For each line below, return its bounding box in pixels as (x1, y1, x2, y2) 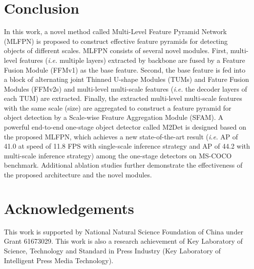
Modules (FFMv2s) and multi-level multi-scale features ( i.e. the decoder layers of (4, 83, 247, 94)
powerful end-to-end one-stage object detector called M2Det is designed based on (4, 122, 246, 132)
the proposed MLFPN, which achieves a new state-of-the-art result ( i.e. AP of (4, 131, 238, 141)
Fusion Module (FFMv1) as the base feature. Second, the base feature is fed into (4, 64, 246, 75)
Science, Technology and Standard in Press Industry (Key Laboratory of (4, 245, 221, 255)
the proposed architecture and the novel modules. (4, 170, 152, 180)
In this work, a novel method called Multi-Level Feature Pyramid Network (4, 26, 227, 37)
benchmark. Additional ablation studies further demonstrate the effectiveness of (4, 160, 243, 170)
